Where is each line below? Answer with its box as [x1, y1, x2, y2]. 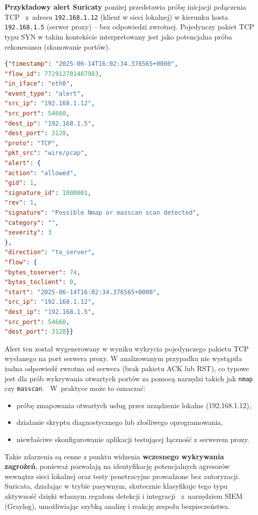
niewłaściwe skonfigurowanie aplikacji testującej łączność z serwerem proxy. [16, 434, 249, 444]
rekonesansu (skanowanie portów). [5, 41, 111, 52]
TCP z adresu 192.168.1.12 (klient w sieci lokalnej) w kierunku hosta [5, 11, 228, 22]
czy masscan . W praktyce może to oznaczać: [5, 383, 146, 393]
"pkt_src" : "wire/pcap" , [5, 149, 88, 157]
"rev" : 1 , [5, 199, 37, 207]
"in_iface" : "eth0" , [5, 80, 74, 88]
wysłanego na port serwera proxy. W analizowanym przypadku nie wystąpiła [5, 353, 242, 364]
